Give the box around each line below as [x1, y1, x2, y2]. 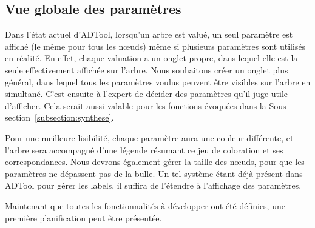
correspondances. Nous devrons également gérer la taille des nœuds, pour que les [5, 155, 305, 168]
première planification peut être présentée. [5, 211, 162, 224]
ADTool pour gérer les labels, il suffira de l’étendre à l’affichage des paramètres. [5, 179, 302, 192]
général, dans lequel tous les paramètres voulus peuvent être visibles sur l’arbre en [5, 75, 311, 88]
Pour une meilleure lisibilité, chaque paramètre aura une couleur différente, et [5, 131, 294, 144]
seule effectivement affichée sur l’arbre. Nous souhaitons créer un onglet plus [5, 63, 288, 76]
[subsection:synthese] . [35, 111, 114, 124]
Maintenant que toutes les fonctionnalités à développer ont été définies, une [5, 199, 285, 212]
